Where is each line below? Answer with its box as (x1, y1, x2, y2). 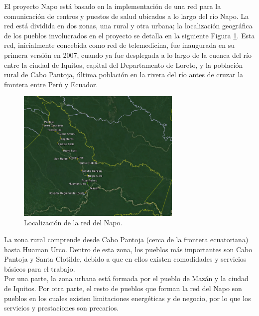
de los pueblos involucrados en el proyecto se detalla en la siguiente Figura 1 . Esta (4, 30, 255, 40)
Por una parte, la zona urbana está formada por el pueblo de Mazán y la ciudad (4, 273, 249, 284)
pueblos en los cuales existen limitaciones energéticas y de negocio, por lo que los (4, 293, 251, 303)
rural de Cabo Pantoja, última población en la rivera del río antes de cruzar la (4, 69, 244, 80)
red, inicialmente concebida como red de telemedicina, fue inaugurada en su (4, 40, 235, 50)
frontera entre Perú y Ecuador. (4, 79, 98, 89)
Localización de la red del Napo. (24, 217, 123, 228)
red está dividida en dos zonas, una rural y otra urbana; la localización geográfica (4, 20, 253, 31)
